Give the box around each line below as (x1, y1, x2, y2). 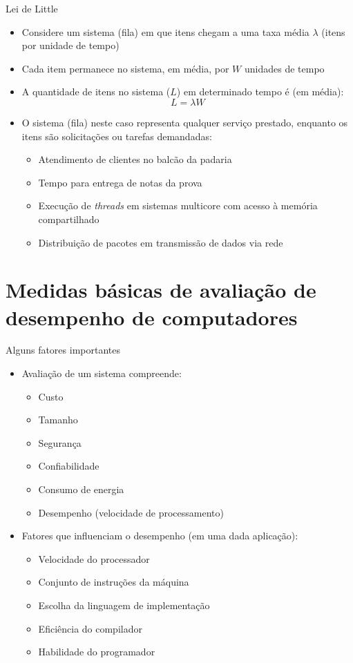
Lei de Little (6, 1, 58, 15)
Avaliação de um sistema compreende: (21, 366, 182, 381)
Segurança (38, 435, 82, 450)
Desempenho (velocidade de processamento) (38, 505, 224, 519)
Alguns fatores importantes (6, 343, 120, 357)
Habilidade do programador (38, 644, 155, 659)
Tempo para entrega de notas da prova (38, 175, 202, 189)
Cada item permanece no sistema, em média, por (21, 61, 229, 75)
